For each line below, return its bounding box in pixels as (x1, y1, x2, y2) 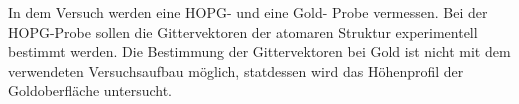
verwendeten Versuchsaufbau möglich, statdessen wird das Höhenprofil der (8, 60, 464, 81)
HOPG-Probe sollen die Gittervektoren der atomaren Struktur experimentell (8, 21, 478, 42)
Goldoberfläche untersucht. (8, 80, 172, 101)
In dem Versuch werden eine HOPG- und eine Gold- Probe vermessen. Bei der (8, 2, 488, 22)
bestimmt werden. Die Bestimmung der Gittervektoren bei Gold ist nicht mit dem (8, 41, 511, 62)
